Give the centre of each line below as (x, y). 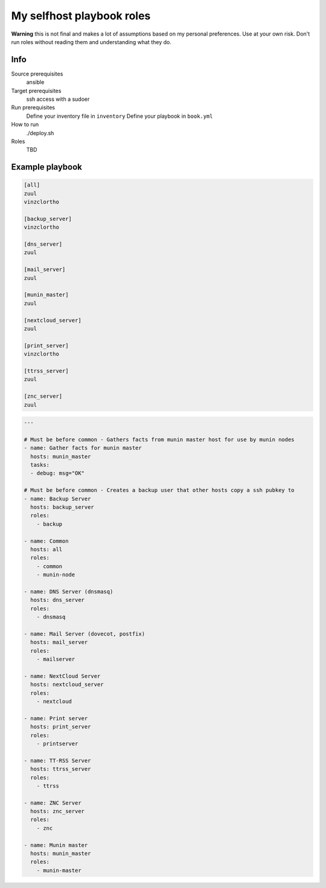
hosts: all (46, 549)
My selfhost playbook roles (81, 16)
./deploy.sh (40, 133)
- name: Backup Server (57, 499)
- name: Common (46, 541)
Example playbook (47, 167)
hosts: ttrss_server (61, 769)
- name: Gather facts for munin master (83, 448)
